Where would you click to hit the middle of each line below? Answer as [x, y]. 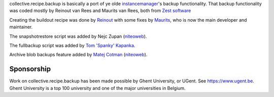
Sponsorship [30, 69]
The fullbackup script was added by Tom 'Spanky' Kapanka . [72, 45]
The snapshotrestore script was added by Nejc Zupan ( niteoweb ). [78, 36]
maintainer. [21, 27]
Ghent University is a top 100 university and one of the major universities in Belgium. [97, 88]
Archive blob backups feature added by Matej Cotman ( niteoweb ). [78, 55]
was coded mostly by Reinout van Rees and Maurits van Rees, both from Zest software [100, 11]
